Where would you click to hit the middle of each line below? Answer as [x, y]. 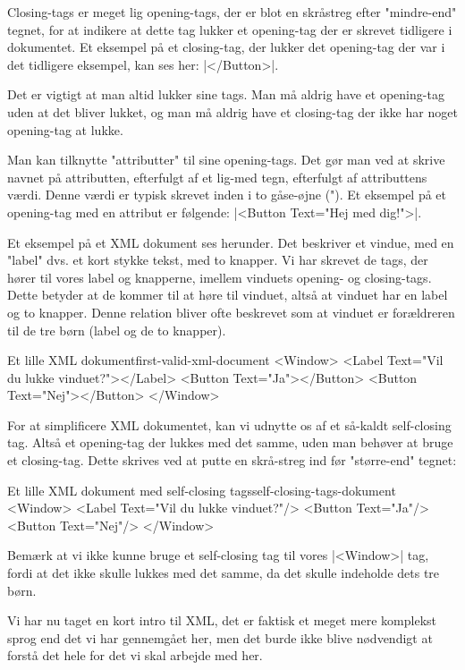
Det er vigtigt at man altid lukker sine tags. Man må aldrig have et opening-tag [226, 94]
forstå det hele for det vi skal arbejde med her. [135, 655]
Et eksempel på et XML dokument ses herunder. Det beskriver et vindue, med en [231, 242]
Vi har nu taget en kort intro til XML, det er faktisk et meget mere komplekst [222, 620]
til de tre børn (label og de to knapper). [117, 330]
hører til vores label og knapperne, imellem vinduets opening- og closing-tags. [220, 277]
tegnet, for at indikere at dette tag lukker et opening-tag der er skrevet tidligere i [230, 29]
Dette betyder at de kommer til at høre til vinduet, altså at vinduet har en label [228, 295]
